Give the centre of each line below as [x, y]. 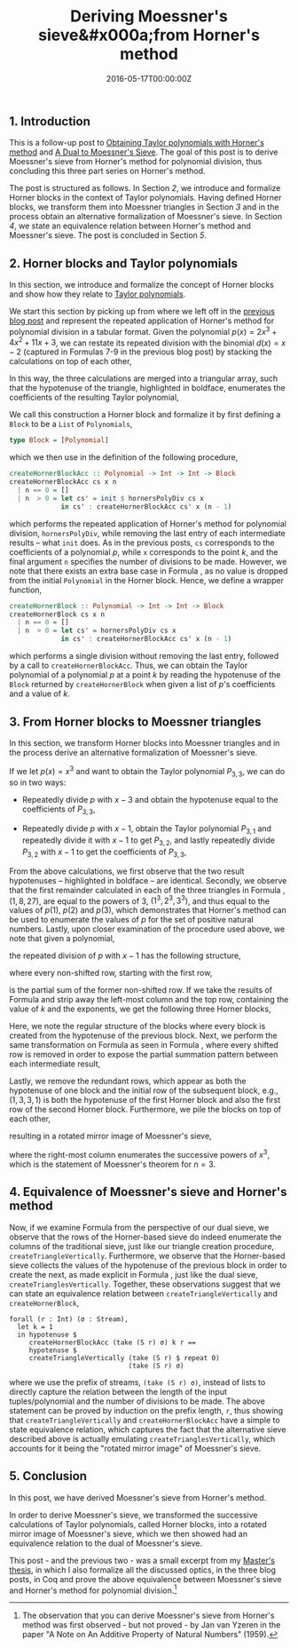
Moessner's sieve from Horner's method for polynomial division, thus [136, 162]
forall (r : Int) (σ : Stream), [69, 1319]
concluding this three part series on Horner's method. [107, 171]
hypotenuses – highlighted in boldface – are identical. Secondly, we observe [148, 880]
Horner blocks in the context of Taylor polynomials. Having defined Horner [145, 198]
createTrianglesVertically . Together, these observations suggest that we [145, 1284]
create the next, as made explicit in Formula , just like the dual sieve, [134, 1274]
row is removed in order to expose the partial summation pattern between [144, 1055]
